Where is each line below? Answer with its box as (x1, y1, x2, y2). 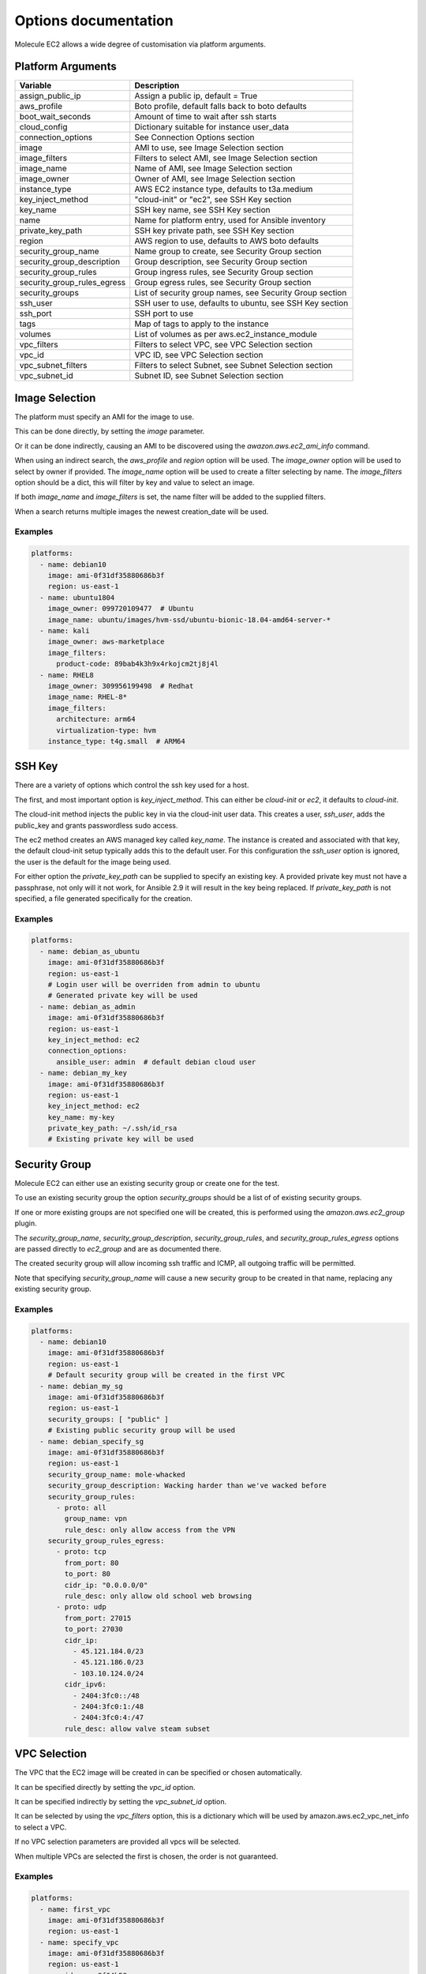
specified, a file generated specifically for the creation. (14, 893, 193, 903)
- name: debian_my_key (39, 1068, 128, 1078)
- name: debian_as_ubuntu (39, 947, 140, 955)
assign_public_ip (19, 91, 82, 102)
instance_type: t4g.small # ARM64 (47, 737, 185, 745)
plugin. (14, 1218, 37, 1228)
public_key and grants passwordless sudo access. (14, 820, 178, 830)
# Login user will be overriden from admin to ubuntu (47, 980, 260, 989)
